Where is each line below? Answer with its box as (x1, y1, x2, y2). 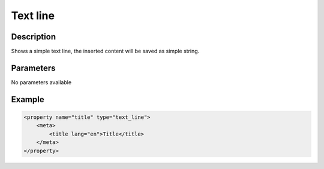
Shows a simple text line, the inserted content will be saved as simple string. (11, 48, 200, 55)
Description (11, 32, 56, 42)
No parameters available (11, 78, 72, 86)
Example (11, 94, 44, 105)
